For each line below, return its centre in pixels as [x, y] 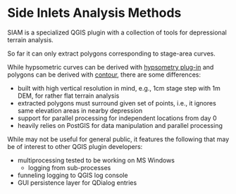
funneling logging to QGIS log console [73, 175]
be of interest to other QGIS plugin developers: [75, 146]
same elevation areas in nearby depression [80, 110]
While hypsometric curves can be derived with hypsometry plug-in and [111, 67]
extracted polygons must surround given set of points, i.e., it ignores [117, 103]
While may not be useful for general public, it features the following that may [118, 139]
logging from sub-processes [69, 167]
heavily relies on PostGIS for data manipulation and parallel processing [120, 125]
